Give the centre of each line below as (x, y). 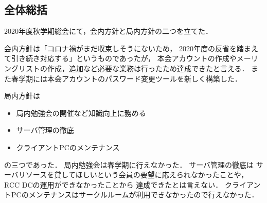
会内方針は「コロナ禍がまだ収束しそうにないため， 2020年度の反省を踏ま (128, 48)
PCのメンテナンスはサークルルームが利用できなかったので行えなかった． (135, 195)
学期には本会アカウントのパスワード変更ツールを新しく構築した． (130, 78)
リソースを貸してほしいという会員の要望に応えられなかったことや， (133, 175)
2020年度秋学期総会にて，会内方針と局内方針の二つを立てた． (109, 31)
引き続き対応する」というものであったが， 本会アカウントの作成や (124, 58)
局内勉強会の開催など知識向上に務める (81, 113)
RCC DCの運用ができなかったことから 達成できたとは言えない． (113, 184)
